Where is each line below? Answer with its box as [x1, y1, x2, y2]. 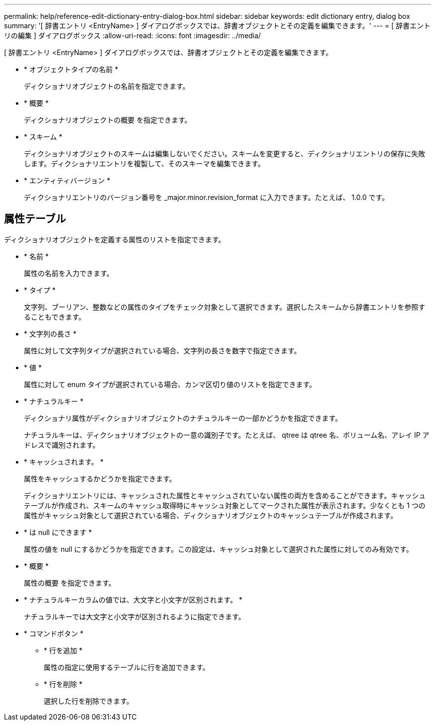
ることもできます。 [24, 312, 86, 321]
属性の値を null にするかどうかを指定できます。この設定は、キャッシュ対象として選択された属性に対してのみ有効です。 [24, 544, 413, 553]
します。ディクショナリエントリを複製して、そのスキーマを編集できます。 [24, 159, 265, 168]
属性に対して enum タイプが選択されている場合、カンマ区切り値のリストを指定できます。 [24, 380, 316, 389]
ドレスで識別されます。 [24, 440, 100, 449]
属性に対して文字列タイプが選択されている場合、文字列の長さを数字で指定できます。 [24, 346, 301, 355]
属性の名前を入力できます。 [24, 268, 114, 277]
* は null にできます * [24, 527, 92, 536]
